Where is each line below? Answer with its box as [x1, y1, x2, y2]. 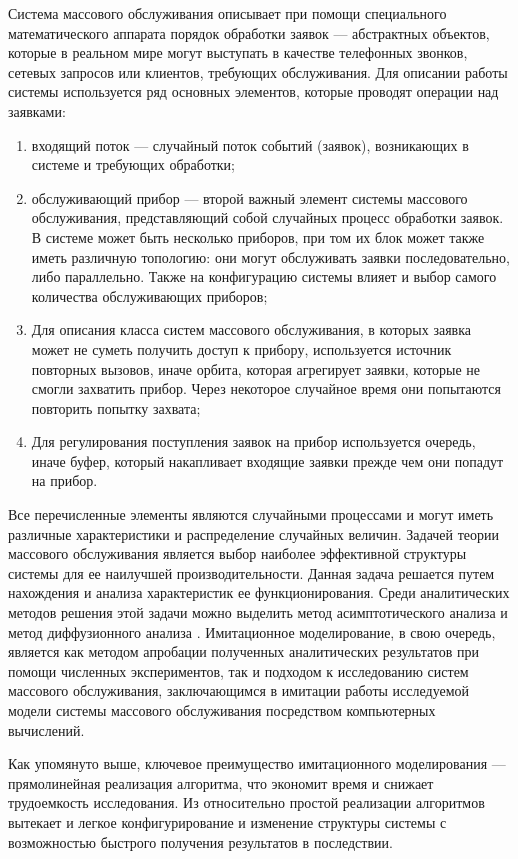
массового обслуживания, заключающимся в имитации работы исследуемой [8, 680, 470, 701]
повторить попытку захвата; [31, 397, 201, 418]
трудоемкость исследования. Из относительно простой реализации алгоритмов [8, 792, 485, 813]
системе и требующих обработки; [31, 154, 236, 175]
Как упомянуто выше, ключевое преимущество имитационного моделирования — [8, 753, 506, 774]
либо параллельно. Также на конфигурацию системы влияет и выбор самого [31, 266, 497, 287]
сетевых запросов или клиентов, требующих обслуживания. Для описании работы [8, 61, 508, 82]
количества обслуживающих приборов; [31, 285, 268, 306]
